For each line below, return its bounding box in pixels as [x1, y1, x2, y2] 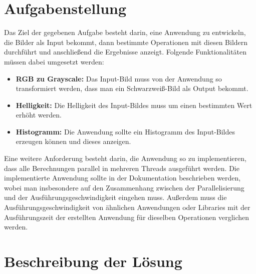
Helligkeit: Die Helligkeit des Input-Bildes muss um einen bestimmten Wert [16, 99, 252, 110]
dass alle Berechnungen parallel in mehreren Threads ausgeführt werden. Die [4, 162, 239, 173]
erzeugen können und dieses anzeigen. [16, 136, 131, 146]
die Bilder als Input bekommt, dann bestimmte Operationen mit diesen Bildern [4, 36, 248, 47]
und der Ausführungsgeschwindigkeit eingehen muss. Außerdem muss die [4, 192, 227, 202]
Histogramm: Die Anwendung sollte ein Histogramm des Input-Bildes [16, 126, 235, 136]
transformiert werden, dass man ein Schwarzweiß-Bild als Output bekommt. [16, 83, 248, 93]
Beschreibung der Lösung [4, 251, 182, 271]
